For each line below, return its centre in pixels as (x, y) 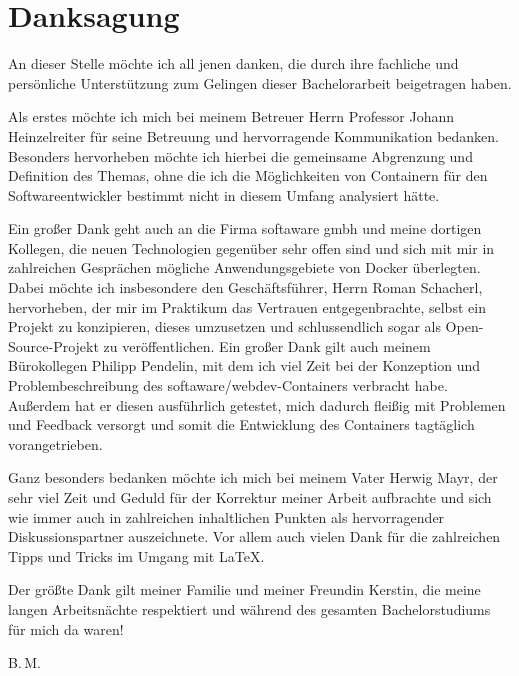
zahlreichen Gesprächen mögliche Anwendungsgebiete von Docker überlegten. (244, 267)
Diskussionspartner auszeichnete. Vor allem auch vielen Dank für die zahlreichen (254, 536)
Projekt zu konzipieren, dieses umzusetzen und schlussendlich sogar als (224, 326)
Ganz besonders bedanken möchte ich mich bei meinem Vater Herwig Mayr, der (253, 477)
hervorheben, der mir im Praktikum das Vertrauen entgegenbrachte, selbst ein (247, 306)
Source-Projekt (53, 345)
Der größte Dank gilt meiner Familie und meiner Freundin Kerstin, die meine (244, 589)
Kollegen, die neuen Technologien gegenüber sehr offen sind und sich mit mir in (251, 247)
